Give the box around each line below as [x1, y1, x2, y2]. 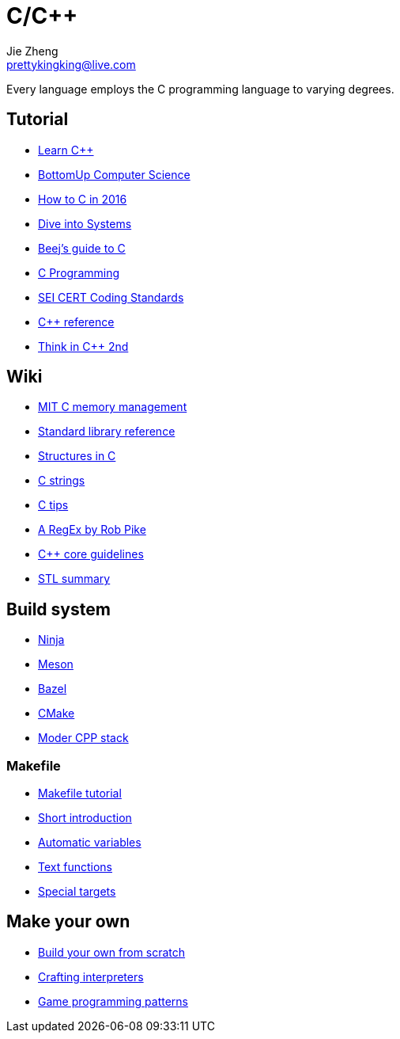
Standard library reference [38, 424, 175, 439]
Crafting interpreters [38, 969, 144, 984]
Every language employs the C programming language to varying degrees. [6, 82, 394, 96]
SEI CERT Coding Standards [38, 290, 184, 304]
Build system [6, 599, 111, 619]
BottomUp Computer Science [38, 167, 191, 181]
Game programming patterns [38, 994, 189, 1008]
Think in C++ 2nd [38, 339, 129, 353]
